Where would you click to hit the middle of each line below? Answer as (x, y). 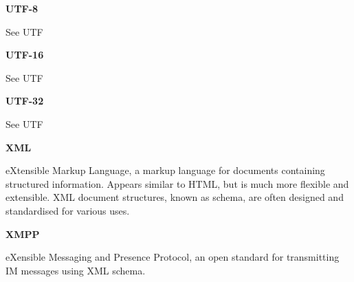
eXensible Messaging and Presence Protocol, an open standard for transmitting (173, 257)
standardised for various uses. (68, 210)
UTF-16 (25, 55)
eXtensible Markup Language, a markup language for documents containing (165, 170)
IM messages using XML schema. (76, 270)
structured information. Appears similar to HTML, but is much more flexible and (177, 183)
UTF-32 (25, 101)
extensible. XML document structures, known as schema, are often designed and (175, 197)
